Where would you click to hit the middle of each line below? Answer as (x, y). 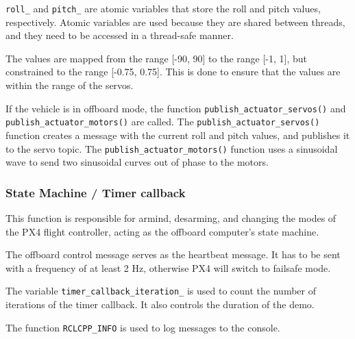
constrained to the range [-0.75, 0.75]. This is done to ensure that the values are (173, 72)
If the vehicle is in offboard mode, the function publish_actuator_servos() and (176, 108)
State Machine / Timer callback (96, 192)
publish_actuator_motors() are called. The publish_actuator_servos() (163, 122)
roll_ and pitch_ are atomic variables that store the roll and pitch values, (163, 8)
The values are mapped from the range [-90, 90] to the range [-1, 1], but (157, 58)
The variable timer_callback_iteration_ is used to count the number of (161, 291)
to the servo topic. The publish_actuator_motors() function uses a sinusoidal (172, 148)
